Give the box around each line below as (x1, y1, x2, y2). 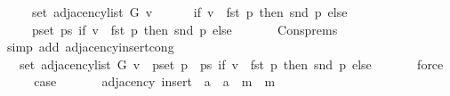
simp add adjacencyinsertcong (6, 37, 174, 56)
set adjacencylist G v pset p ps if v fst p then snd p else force (19, 54, 444, 73)
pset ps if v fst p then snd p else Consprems (31, 20, 338, 38)
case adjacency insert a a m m (34, 72, 276, 91)
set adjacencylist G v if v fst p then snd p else (31, 3, 348, 20)
